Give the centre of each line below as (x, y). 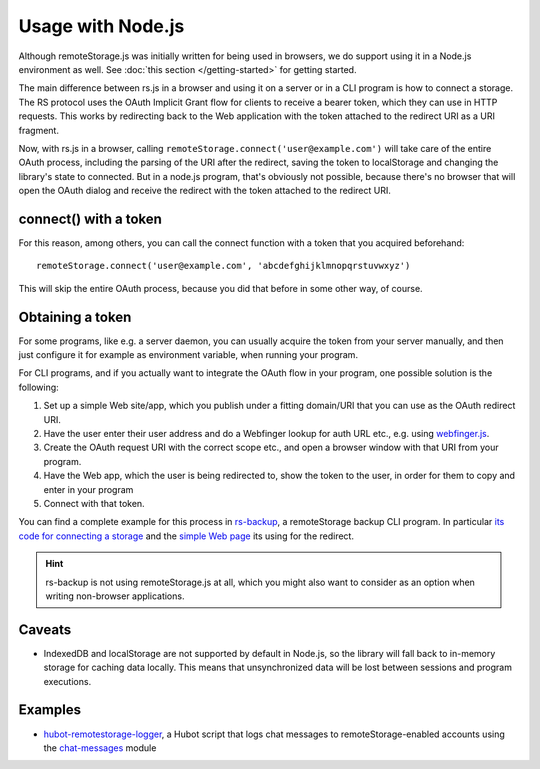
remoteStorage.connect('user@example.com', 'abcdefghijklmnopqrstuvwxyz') (223, 266)
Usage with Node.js (101, 26)
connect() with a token (90, 218)
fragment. (39, 130)
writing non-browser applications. (115, 596)
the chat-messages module (100, 747)
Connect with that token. (94, 503)
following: (38, 387)
